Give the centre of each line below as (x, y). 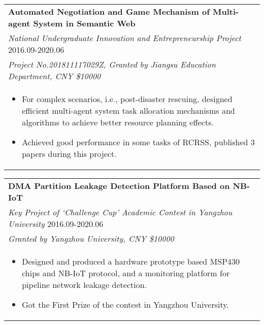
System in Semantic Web (84, 23)
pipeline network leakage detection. (85, 285)
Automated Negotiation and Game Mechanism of (109, 11)
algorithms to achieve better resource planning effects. (118, 122)
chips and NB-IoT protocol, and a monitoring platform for (126, 273)
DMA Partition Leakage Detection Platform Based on (119, 186)
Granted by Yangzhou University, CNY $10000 (91, 238)
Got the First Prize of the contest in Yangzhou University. (125, 304)
